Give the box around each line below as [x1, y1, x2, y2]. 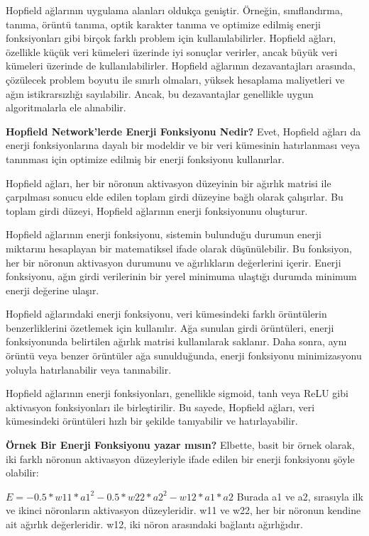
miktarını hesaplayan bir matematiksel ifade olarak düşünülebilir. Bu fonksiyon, [6, 240, 353, 255]
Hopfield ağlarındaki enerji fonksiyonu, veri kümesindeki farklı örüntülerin [6, 306, 327, 321]
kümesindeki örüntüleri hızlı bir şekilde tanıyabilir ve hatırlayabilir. [6, 413, 298, 428]
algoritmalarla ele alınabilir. [6, 100, 126, 115]
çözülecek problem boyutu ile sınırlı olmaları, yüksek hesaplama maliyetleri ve [6, 72, 345, 86]
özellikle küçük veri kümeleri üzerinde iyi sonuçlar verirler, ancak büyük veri [6, 44, 338, 59]
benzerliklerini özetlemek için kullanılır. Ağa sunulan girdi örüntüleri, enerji [6, 320, 334, 335]
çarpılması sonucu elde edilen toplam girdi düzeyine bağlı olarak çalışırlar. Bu [6, 189, 343, 204]
